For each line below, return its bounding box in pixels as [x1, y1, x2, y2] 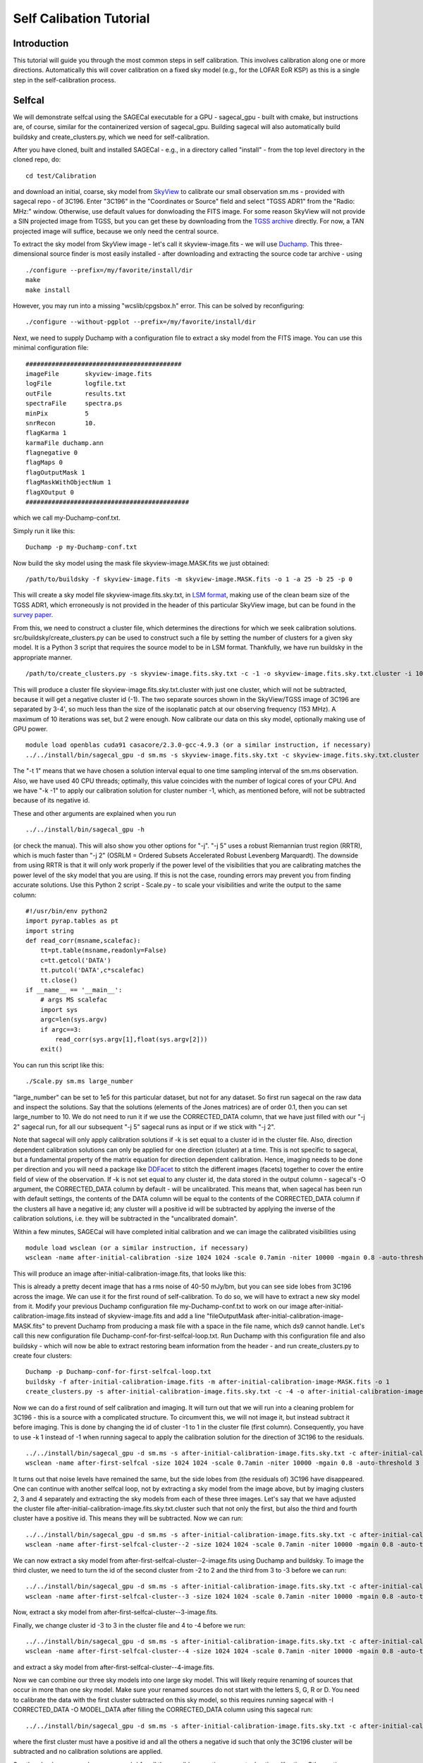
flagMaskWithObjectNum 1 [25, 478, 111, 487]
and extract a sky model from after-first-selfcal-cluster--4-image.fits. [13, 1663, 215, 1671]
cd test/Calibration [25, 171, 97, 180]
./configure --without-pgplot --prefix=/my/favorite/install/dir [25, 318, 257, 326]
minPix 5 [25, 409, 90, 417]
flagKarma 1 [25, 429, 67, 437]
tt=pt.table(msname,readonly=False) [39, 946, 167, 955]
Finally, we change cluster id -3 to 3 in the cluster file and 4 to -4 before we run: [13, 1621, 246, 1629]
